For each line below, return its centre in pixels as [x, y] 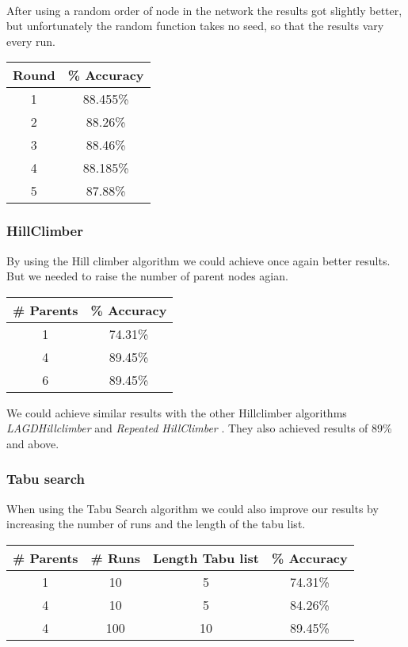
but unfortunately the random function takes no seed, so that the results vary [195, 26]
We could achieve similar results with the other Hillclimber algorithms [177, 412]
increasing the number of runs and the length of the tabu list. [156, 524]
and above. [33, 443]
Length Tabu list [206, 558]
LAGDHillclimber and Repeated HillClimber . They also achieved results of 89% [199, 428]
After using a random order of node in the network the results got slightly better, [204, 10]
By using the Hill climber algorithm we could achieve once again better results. [198, 260]
